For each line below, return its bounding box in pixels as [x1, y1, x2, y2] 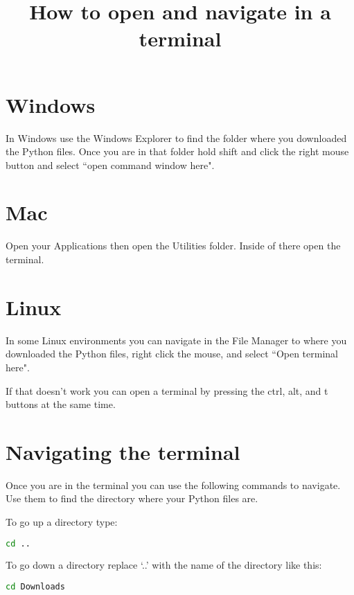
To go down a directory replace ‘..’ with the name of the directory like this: [6, 558, 322, 572]
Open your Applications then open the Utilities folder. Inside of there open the [6, 238, 341, 253]
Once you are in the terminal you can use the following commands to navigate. [6, 477, 341, 492]
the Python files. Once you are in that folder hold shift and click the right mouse [6, 144, 349, 159]
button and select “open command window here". [6, 157, 215, 172]
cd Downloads [6, 582, 65, 592]
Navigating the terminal [6, 437, 240, 465]
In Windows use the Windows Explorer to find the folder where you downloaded [6, 130, 347, 145]
